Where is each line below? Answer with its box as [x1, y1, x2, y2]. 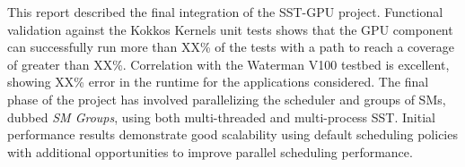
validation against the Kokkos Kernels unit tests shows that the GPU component [7, 20, 453, 38]
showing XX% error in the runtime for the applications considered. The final [7, 72, 429, 91]
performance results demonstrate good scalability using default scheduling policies [7, 125, 458, 144]
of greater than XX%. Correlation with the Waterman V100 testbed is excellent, [7, 54, 450, 73]
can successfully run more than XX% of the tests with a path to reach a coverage [7, 38, 454, 56]
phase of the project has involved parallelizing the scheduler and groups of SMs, [7, 89, 446, 108]
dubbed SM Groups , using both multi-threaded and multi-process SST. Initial [7, 107, 435, 126]
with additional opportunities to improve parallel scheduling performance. [7, 142, 413, 161]
